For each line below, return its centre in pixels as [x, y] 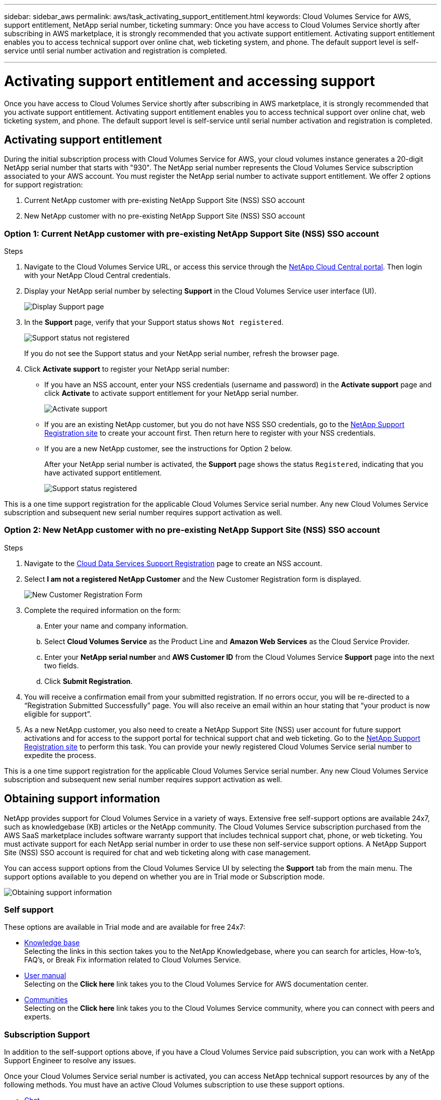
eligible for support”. [58, 714]
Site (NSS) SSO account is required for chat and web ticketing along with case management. [158, 852]
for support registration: [44, 185]
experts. [38, 1017]
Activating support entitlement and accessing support [190, 81]
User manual [45, 976]
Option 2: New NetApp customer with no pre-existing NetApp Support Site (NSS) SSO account [192, 530]
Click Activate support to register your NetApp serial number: [127, 369]
